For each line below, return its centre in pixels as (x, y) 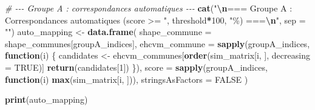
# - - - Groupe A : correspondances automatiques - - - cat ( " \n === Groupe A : (149, 8)
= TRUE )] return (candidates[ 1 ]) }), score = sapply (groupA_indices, (136, 67)
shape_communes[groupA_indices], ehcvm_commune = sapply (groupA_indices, (157, 43)
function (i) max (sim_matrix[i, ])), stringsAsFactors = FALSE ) (127, 79)
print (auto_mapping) (46, 99)
